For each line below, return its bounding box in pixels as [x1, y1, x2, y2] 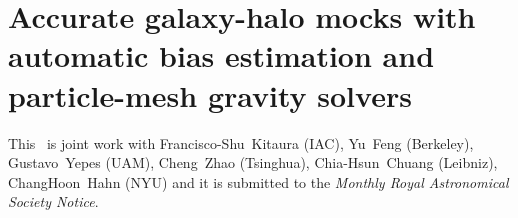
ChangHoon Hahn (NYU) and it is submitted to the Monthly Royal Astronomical [8, 171, 509, 192]
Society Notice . [8, 191, 99, 212]
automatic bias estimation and [8, 35, 435, 76]
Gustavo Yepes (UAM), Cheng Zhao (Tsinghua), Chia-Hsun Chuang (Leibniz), [8, 152, 498, 173]
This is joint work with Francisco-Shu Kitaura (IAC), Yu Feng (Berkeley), [8, 132, 474, 153]
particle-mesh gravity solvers [8, 74, 412, 115]
